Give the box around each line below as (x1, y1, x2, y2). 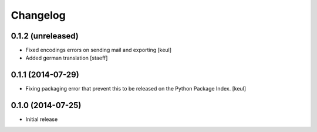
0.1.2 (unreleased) (11, 31, 79, 41)
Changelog (11, 9, 66, 22)
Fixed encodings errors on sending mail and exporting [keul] (25, 47, 172, 54)
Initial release (25, 116, 58, 123)
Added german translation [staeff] (25, 54, 108, 61)
